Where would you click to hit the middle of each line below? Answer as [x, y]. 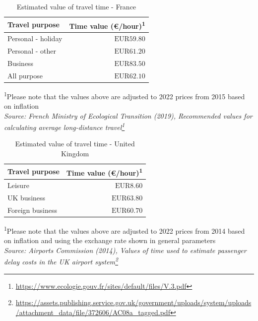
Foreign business [32, 210]
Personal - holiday [35, 38]
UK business [27, 197]
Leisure [18, 185]
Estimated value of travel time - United [75, 144]
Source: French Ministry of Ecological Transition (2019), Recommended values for [128, 115]
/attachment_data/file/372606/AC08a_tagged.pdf [93, 312]
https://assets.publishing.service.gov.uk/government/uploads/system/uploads [133, 302]
